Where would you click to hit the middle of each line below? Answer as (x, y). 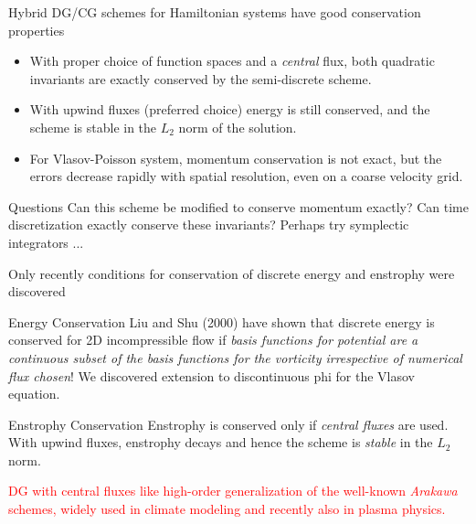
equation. (34, 394)
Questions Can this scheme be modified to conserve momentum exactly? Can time (238, 206)
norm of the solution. (238, 127)
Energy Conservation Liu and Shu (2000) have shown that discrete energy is (222, 321)
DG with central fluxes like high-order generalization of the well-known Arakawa (233, 491)
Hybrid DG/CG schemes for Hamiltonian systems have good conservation (215, 12)
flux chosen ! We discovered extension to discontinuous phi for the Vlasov (212, 375)
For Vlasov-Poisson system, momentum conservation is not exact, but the (236, 158)
